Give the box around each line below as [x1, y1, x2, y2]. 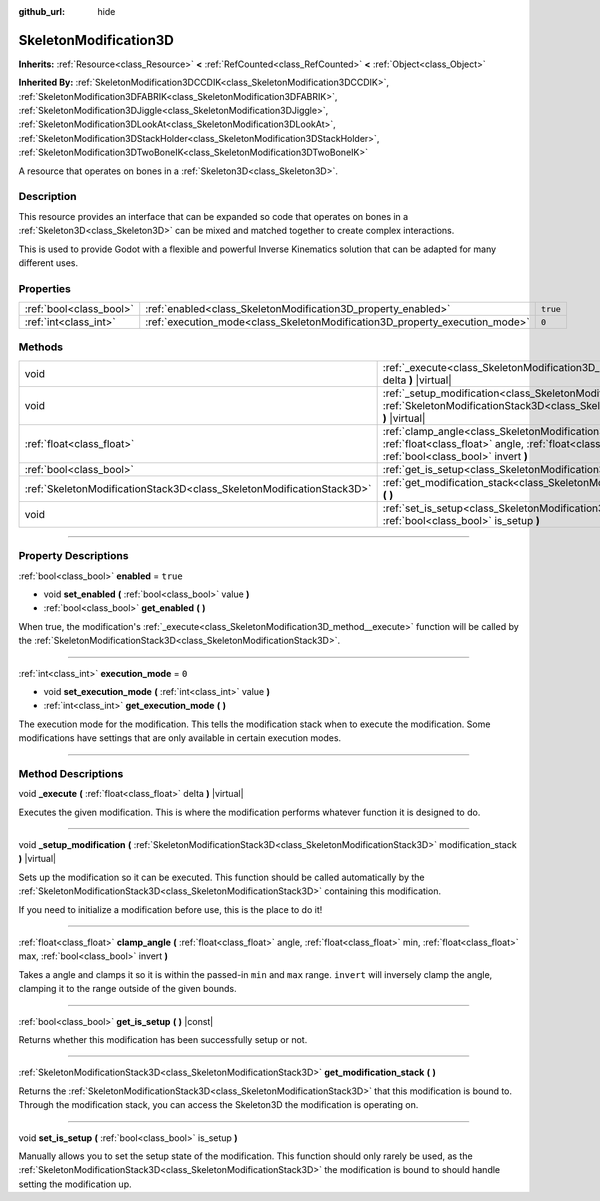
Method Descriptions [18, 766, 124, 780]
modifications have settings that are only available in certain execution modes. [18, 732, 342, 744]
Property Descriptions [18, 549, 129, 563]
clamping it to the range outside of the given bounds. [18, 983, 237, 995]
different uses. [18, 256, 79, 269]
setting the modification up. [18, 1178, 132, 1190]
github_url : [18, 6, 65, 17]
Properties [18, 281, 72, 295]
